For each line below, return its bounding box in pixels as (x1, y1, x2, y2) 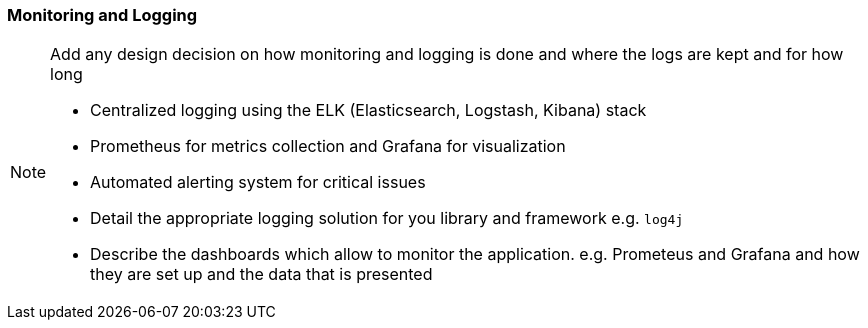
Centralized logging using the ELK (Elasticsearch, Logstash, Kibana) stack (90, 100, 647, 121)
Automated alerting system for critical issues (90, 172, 426, 193)
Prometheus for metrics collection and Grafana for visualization (90, 136, 566, 157)
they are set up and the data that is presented (90, 264, 433, 285)
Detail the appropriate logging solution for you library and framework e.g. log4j (90, 208, 684, 229)
